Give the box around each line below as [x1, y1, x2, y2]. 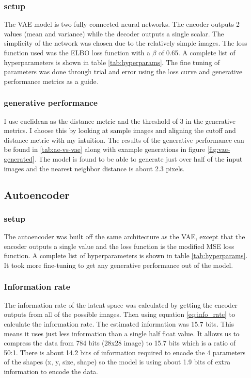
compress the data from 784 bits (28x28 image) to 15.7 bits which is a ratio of [4, 338, 236, 348]
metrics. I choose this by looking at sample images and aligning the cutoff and [4, 125, 236, 135]
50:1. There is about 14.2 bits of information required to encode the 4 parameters [4, 347, 246, 357]
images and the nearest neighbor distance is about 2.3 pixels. [4, 163, 185, 173]
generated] [4, 153, 35, 164]
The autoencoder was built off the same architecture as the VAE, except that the [4, 231, 245, 242]
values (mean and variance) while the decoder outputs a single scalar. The [4, 28, 224, 38]
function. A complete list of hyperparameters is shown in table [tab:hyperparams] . [4, 250, 248, 261]
